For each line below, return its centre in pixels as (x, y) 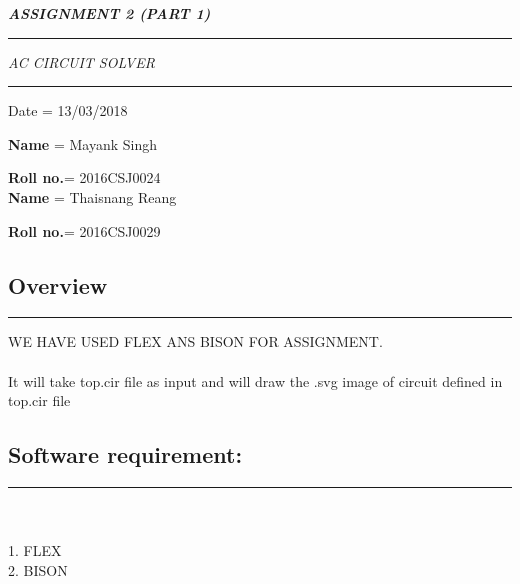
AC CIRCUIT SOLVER (81, 61)
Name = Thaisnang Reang (92, 196)
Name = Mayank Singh (82, 143)
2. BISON (38, 569)
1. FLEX (35, 550)
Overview (58, 284)
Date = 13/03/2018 (68, 110)
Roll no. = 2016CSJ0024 (84, 177)
